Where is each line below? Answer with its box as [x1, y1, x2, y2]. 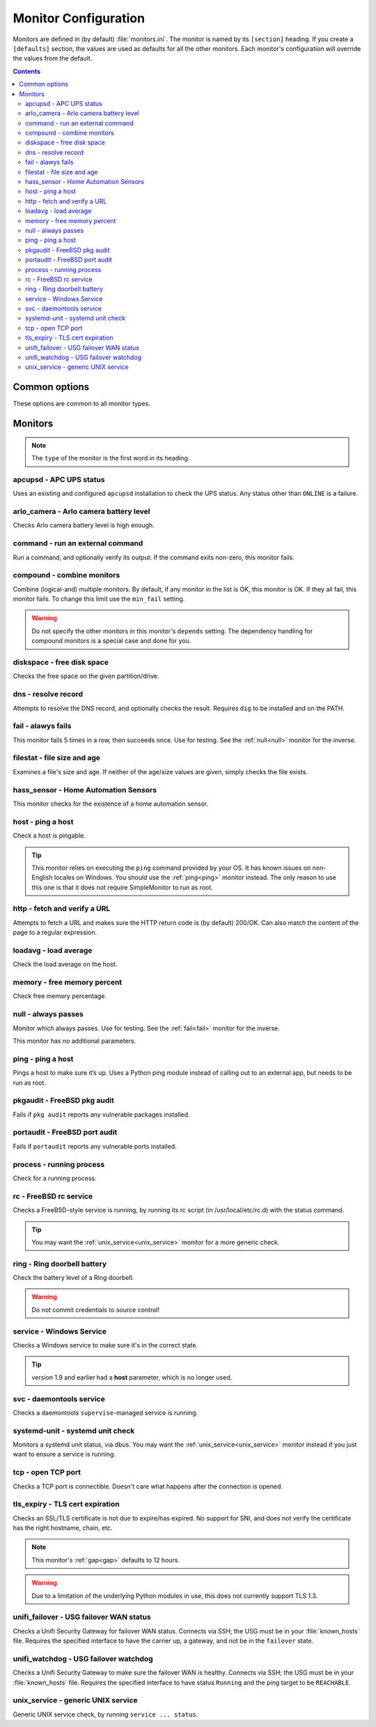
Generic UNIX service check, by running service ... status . [13, 1710, 198, 1719]
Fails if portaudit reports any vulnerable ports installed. [13, 1142, 177, 1150]
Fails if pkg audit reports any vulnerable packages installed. [13, 1110, 190, 1119]
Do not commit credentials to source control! [31, 1305, 160, 1314]
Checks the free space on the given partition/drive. [13, 672, 159, 680]
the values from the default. [13, 54, 93, 63]
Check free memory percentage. [13, 992, 107, 1000]
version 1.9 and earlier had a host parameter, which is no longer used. [31, 1373, 233, 1381]
